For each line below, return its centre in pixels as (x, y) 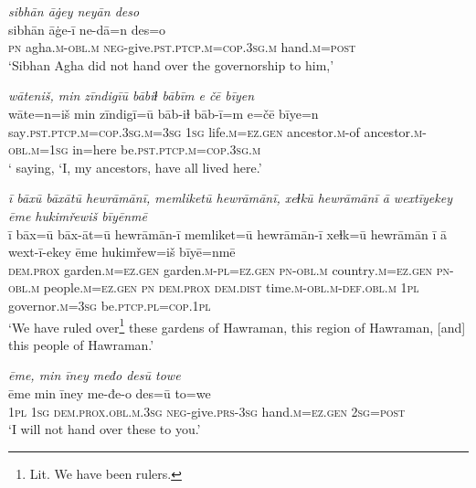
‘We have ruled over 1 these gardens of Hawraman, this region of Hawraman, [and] (237, 325)
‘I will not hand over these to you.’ (105, 429)
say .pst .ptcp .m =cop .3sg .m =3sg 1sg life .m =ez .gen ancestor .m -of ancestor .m (216, 131)
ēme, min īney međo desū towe (95, 375)
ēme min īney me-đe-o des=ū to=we (110, 393)
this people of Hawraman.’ (81, 344)
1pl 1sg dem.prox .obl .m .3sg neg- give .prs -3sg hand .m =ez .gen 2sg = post (207, 411)
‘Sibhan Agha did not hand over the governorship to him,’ (171, 64)
